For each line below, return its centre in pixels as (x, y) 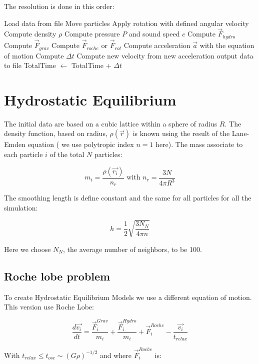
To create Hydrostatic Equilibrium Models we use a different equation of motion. (128, 297)
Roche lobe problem (57, 276)
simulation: (21, 207)
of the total (67, 154)
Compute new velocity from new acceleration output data (165, 55)
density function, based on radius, (56, 133)
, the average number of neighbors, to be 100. (132, 249)
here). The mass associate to (199, 144)
